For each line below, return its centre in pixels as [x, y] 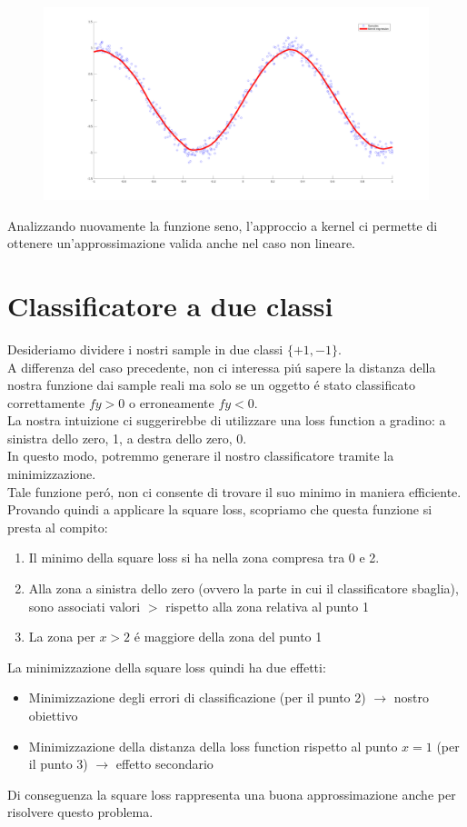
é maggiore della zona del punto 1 [228, 637]
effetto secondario [164, 764]
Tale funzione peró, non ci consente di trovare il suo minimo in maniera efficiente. [234, 491]
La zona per [62, 637]
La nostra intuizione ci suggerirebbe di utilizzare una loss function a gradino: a [227, 420]
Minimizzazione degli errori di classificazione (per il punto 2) [197, 697]
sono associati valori [84, 606]
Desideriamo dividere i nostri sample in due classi [145, 349]
